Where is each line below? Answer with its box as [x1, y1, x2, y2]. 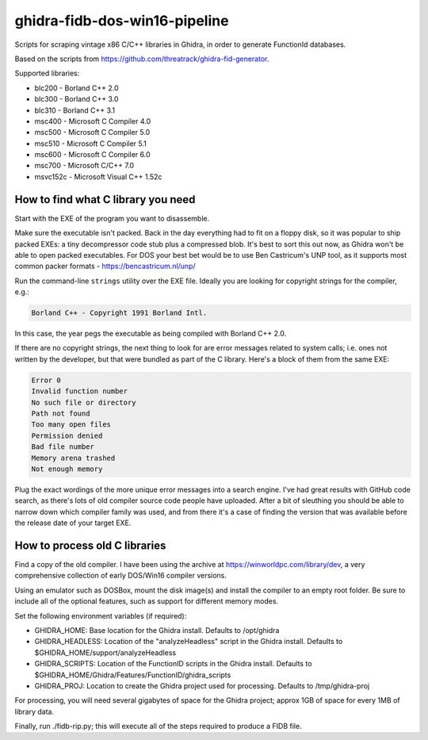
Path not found [31, 409, 90, 418]
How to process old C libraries [14, 539, 166, 552]
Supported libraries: [14, 68, 80, 79]
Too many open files [31, 420, 111, 429]
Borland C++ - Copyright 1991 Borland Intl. [31, 309, 208, 317]
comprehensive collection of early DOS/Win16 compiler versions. [14, 571, 227, 581]
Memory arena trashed [31, 453, 116, 462]
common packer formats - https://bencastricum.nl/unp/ [14, 262, 196, 271]
